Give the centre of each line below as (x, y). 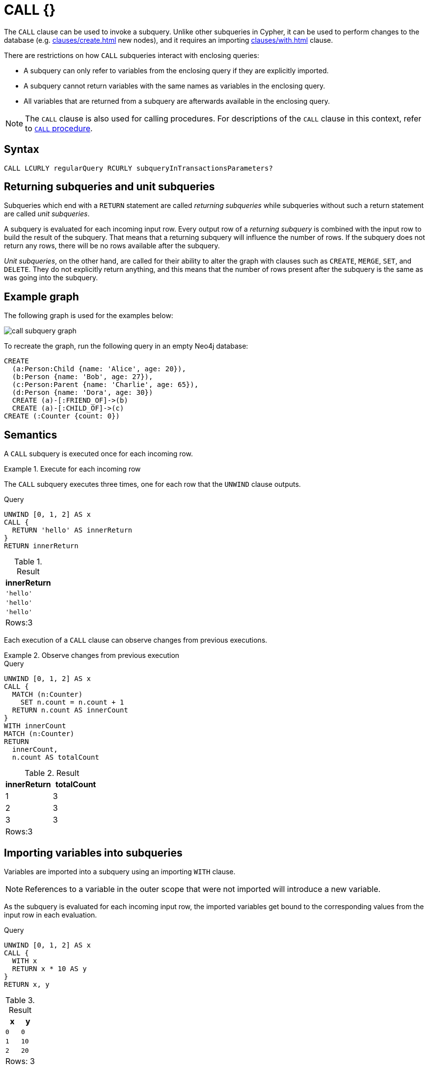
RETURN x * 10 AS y (49, 968)
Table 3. (20, 1000)
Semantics (31, 435)
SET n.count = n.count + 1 (72, 702)
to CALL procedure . (59, 128)
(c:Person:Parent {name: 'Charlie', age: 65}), (105, 385)
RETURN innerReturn (41, 546)
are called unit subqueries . (47, 214)
